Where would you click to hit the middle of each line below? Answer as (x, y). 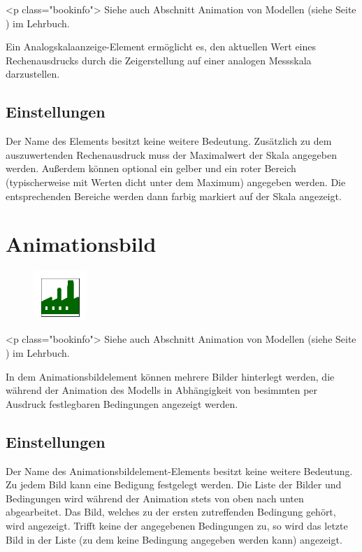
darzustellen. (33, 74)
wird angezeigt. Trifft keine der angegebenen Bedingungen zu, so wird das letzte (177, 526)
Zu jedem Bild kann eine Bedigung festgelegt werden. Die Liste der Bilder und (174, 484)
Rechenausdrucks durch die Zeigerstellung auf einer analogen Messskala (159, 60)
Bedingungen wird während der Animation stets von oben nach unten (155, 498)
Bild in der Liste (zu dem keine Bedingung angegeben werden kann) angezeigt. (174, 539)
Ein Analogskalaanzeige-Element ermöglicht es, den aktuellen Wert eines (161, 47)
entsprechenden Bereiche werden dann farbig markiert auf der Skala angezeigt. (174, 196)
